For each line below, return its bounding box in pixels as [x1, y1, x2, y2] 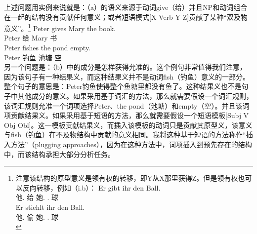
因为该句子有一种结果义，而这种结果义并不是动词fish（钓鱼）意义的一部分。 [4, 71, 250, 81]
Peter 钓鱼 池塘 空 [4, 52, 62, 62]
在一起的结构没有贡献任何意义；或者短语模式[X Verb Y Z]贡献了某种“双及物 [4, 11, 248, 22]
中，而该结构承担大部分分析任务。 [4, 149, 115, 159]
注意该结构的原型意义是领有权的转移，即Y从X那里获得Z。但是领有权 [15, 173, 238, 183]
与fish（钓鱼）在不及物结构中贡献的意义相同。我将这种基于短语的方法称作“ [4, 129, 246, 140]
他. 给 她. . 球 [15, 192, 59, 202]
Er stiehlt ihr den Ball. [15, 201, 85, 212]
